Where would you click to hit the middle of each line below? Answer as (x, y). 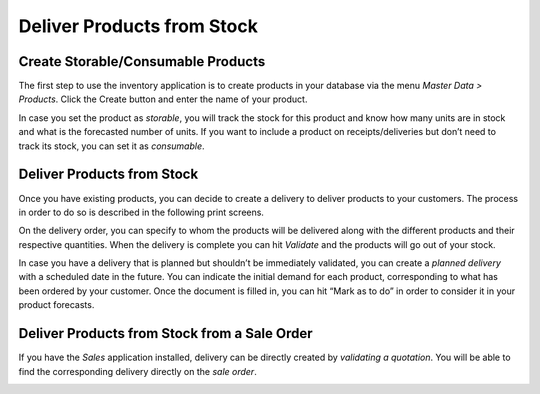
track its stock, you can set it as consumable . (111, 146)
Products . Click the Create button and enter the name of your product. (163, 99)
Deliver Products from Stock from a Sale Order (166, 333)
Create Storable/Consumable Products (142, 61)
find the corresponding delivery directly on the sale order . (137, 371)
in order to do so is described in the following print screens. (141, 212)
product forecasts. (56, 305)
